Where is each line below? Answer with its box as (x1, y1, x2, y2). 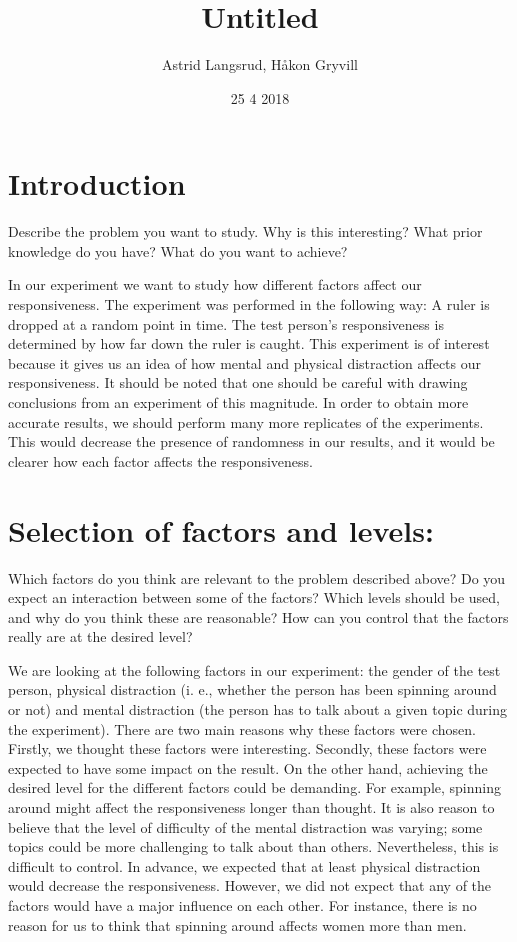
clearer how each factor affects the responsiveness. (8, 450, 313, 471)
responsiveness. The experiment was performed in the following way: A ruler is (8, 294, 490, 315)
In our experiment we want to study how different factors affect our (8, 274, 422, 295)
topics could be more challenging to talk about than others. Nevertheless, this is (8, 836, 499, 857)
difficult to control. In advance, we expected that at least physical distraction (8, 855, 481, 876)
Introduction (8, 163, 186, 204)
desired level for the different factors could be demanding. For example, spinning (8, 777, 501, 798)
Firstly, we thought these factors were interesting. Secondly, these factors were (8, 738, 487, 759)
